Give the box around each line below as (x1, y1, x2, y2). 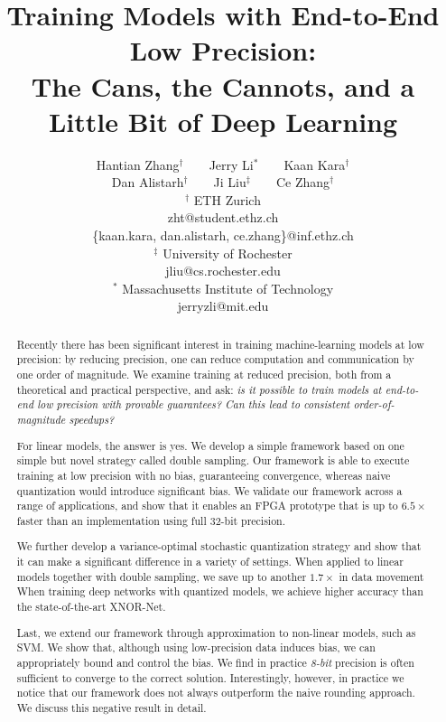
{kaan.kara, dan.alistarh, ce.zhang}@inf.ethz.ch (92, 226, 354, 245)
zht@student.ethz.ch (167, 208, 279, 227)
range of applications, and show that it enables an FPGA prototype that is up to (16, 498, 398, 513)
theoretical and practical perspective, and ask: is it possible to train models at (16, 381, 382, 397)
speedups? (69, 412, 115, 427)
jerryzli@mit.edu (177, 296, 269, 315)
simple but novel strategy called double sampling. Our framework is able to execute (16, 453, 410, 468)
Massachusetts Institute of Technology (122, 278, 334, 297)
